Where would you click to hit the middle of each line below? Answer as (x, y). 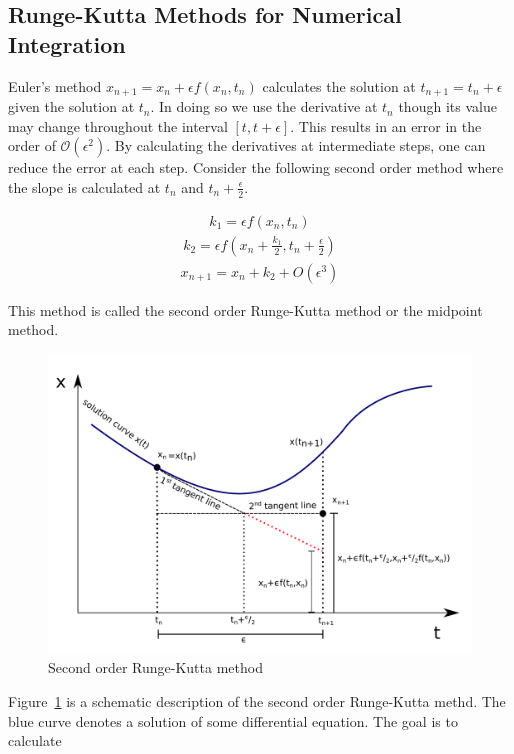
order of (32, 145)
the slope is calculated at (84, 186)
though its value (447, 106)
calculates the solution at (339, 85)
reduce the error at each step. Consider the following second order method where (256, 167)
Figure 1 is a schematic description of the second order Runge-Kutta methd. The (257, 700)
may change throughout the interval (118, 125)
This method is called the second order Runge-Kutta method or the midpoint (245, 309)
